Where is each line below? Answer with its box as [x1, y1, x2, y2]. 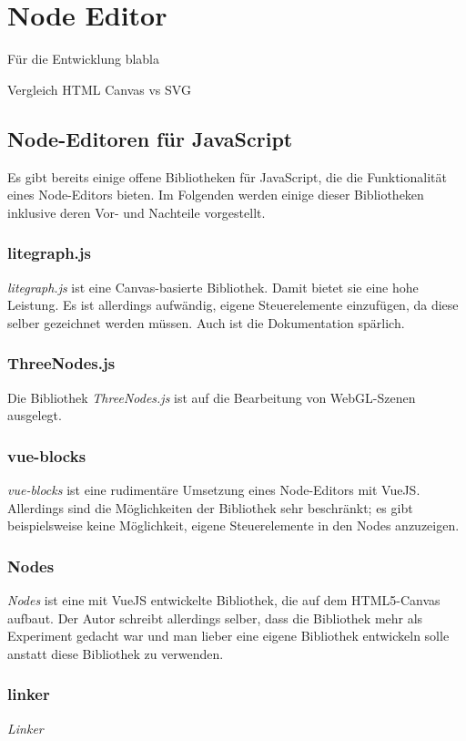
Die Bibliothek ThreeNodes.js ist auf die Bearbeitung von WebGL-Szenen [7, 387, 416, 407]
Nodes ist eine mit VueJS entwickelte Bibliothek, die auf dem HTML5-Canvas [7, 590, 441, 609]
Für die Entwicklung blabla [7, 49, 160, 68]
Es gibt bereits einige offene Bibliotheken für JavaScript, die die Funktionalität [7, 167, 447, 186]
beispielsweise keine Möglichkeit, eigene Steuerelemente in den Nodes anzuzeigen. [7, 516, 460, 535]
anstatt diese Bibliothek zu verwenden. [7, 643, 224, 663]
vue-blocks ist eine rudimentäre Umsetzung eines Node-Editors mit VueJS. [7, 479, 420, 499]
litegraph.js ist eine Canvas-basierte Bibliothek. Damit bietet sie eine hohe [7, 277, 419, 296]
